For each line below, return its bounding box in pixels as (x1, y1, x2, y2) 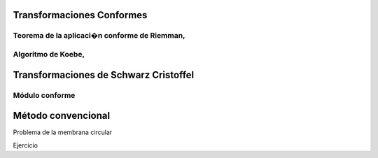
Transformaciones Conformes (13, 9, 148, 21)
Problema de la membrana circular (13, 128, 113, 136)
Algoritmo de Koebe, (13, 49, 85, 59)
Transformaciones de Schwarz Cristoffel (13, 69, 195, 80)
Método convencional (13, 110, 111, 122)
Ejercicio (13, 141, 38, 150)
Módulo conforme (13, 90, 76, 100)
